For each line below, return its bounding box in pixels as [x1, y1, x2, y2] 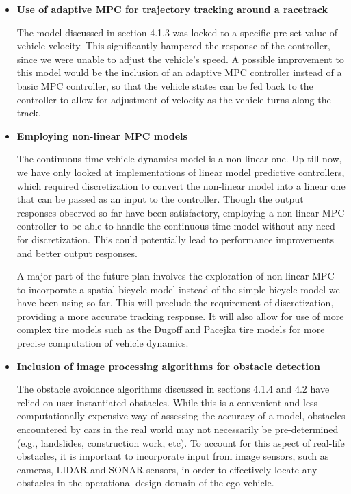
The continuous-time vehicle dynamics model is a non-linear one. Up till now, [16, 151, 342, 166]
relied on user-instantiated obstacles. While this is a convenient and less [16, 395, 318, 409]
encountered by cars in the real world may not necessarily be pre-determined [16, 422, 339, 436]
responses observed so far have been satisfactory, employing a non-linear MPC [16, 205, 345, 219]
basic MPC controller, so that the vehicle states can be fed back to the [16, 78, 313, 92]
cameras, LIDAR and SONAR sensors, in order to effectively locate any [16, 462, 317, 476]
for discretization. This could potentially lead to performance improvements [16, 232, 335, 246]
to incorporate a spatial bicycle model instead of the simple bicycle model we [16, 282, 340, 296]
